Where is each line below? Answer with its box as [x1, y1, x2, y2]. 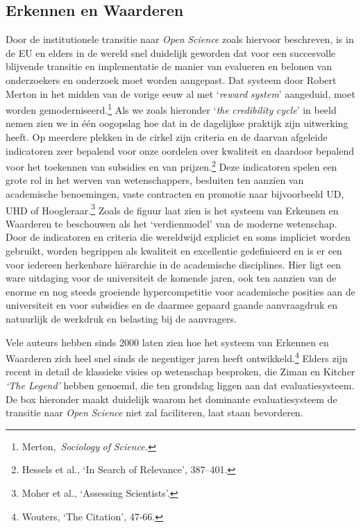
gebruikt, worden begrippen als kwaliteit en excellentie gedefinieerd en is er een [6, 244, 342, 258]
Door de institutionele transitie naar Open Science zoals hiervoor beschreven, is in [6, 32, 354, 46]
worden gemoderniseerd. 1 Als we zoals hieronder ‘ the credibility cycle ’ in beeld [6, 101, 337, 117]
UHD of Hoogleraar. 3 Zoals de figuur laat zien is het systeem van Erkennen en [6, 201, 339, 217]
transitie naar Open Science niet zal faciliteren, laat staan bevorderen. [6, 405, 303, 420]
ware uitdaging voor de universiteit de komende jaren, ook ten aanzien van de [6, 271, 337, 285]
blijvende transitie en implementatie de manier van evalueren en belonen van [6, 59, 332, 74]
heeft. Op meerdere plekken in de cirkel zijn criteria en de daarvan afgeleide [6, 130, 328, 144]
